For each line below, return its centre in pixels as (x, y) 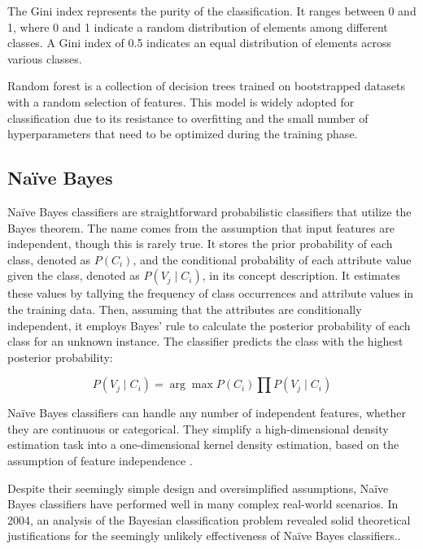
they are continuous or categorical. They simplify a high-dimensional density (198, 428)
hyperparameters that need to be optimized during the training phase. (183, 134)
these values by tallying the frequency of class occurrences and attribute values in (211, 293)
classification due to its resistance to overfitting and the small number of (188, 118)
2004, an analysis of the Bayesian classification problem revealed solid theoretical (209, 519)
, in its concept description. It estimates (301, 275)
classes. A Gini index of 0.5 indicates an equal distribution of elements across (200, 43)
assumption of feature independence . (100, 461)
